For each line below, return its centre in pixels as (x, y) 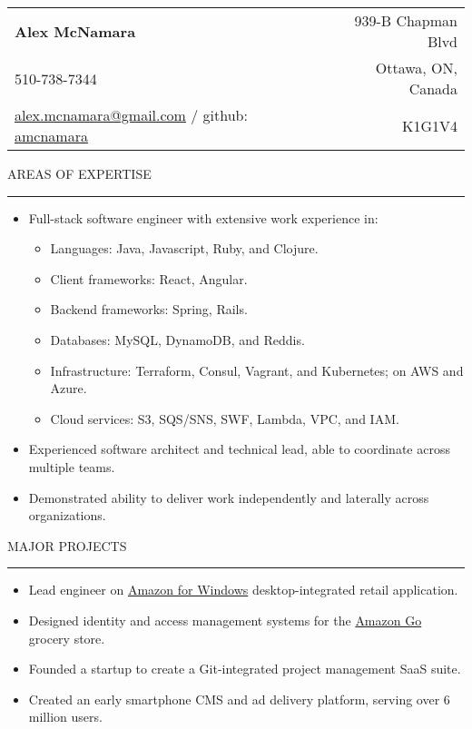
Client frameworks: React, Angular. (149, 278)
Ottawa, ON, (416, 68)
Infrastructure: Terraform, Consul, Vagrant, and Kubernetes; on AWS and (257, 370)
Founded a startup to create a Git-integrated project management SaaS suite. (245, 669)
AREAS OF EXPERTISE (79, 173)
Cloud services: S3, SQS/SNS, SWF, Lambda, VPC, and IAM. (225, 418)
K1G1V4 (429, 125)
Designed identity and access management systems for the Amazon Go (225, 620)
